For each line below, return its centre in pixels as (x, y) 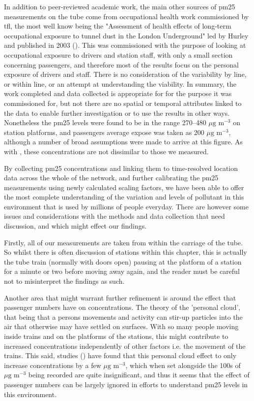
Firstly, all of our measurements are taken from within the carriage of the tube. (124, 242)
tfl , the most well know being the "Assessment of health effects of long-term (118, 26)
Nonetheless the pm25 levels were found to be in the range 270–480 (105, 122)
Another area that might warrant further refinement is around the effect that (120, 297)
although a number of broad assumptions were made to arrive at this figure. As (123, 142)
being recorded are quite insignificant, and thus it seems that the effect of (139, 375)
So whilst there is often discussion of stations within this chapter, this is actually (126, 252)
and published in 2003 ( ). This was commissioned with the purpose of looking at (125, 45)
